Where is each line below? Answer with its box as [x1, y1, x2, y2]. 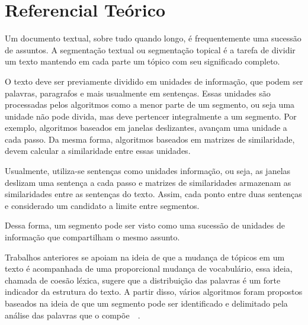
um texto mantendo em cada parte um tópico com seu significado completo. [5, 55, 280, 67]
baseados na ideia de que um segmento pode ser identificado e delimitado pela [5, 297, 288, 309]
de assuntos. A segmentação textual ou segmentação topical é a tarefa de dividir [5, 43, 296, 56]
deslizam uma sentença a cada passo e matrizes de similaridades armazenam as [5, 176, 291, 188]
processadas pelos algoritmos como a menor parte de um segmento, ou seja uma [5, 98, 295, 111]
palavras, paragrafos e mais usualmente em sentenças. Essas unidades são [5, 86, 271, 99]
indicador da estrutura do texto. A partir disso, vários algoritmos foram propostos [5, 285, 303, 298]
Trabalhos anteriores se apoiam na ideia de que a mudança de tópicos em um [5, 250, 285, 263]
